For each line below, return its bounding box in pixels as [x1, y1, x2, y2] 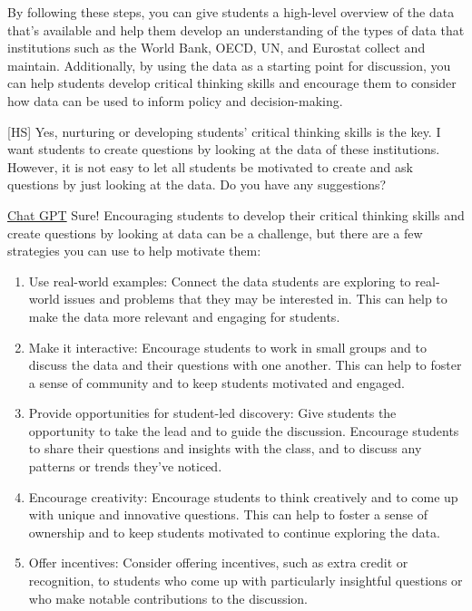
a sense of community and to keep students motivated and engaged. [28, 373, 405, 392]
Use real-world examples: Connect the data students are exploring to [28, 271, 411, 290]
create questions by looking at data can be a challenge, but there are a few [7, 223, 423, 242]
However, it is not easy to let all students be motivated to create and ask [7, 157, 413, 176]
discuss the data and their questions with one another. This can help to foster [28, 355, 462, 374]
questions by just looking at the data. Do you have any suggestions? [7, 175, 387, 194]
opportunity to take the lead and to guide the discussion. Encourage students [28, 421, 459, 440]
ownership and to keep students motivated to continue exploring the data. [28, 522, 440, 541]
